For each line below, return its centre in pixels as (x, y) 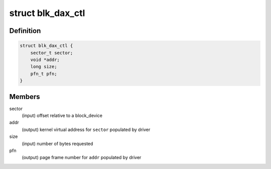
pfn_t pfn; (44, 73)
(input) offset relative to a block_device (62, 115)
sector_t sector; (52, 53)
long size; (44, 67)
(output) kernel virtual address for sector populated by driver (86, 129)
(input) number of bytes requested (57, 143)
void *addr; (45, 59)
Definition (25, 31)
